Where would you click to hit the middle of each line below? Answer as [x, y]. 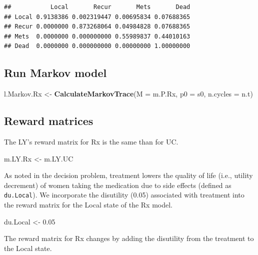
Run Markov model [55, 73]
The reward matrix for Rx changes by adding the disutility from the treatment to [129, 238]
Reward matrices [49, 121]
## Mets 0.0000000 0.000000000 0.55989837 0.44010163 [97, 36]
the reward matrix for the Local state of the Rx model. [88, 204]
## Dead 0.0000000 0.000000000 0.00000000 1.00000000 [97, 46]
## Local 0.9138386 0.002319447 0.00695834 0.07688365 [97, 17]
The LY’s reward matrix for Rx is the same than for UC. [91, 141]
